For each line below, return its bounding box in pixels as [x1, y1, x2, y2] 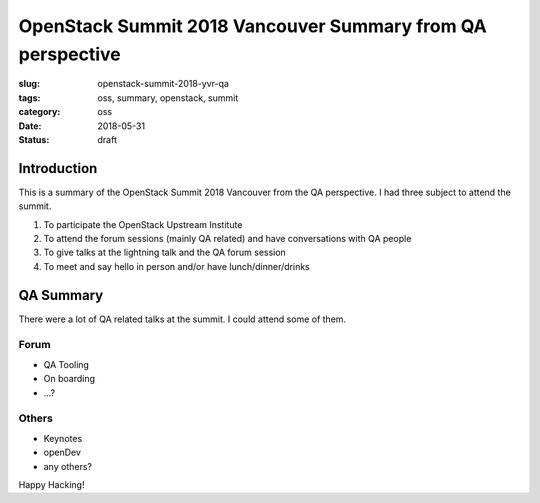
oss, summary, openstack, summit [97, 91, 239, 104]
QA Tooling [43, 358, 90, 370]
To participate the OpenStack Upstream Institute [43, 218, 243, 230]
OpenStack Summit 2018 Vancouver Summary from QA [18, 15, 487, 37]
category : [18, 106, 61, 118]
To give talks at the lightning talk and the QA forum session [43, 246, 287, 259]
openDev [43, 446, 82, 459]
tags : [18, 91, 41, 104]
